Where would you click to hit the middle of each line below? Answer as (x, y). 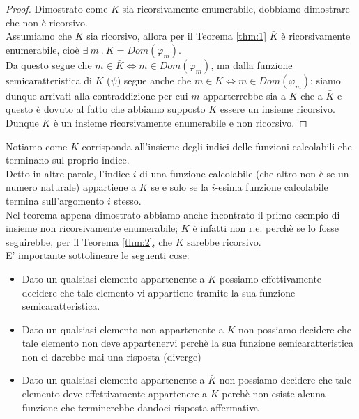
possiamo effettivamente (270, 278)
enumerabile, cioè (43, 49)
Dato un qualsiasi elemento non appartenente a (123, 329)
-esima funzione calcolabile (272, 187)
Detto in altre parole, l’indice (68, 173)
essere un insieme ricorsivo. (277, 109)
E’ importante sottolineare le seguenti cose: (98, 255)
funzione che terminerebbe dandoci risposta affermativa (140, 407)
